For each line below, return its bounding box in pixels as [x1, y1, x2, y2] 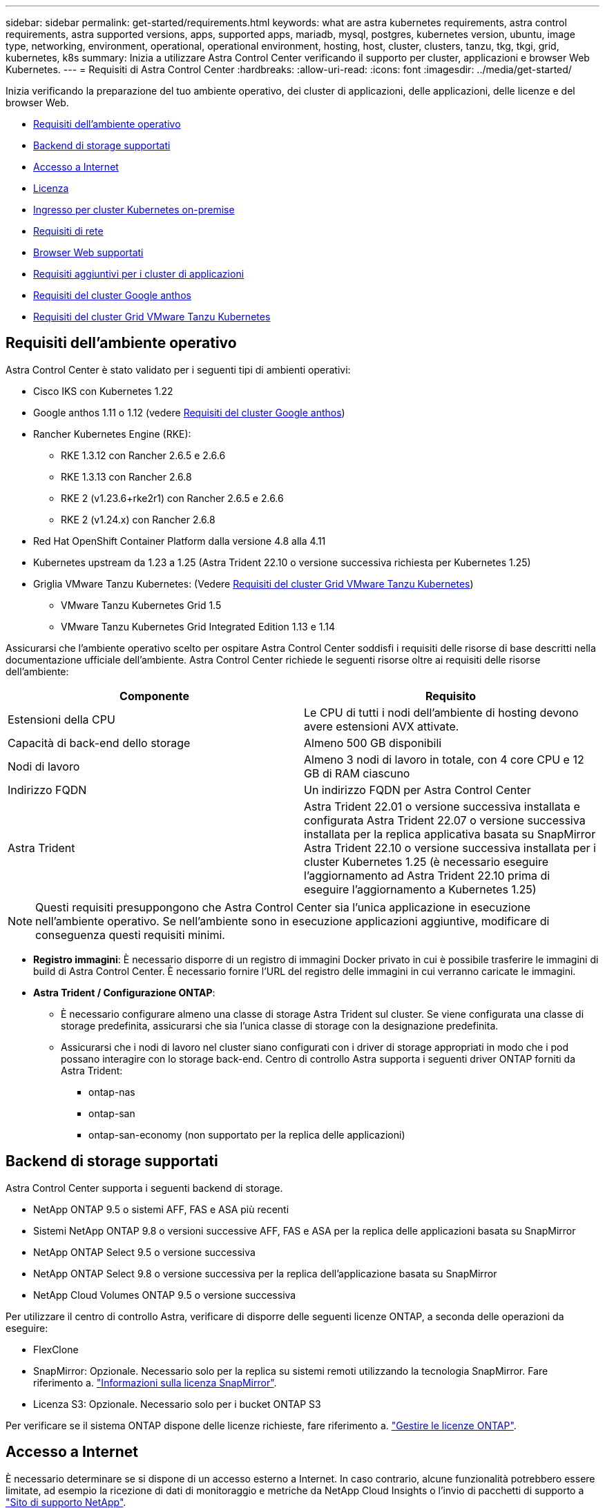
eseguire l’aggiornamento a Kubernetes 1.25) [304, 882, 537, 896]
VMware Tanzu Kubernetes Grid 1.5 [61, 599, 222, 611]
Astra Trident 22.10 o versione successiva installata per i [304, 840, 596, 855]
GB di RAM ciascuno [304, 766, 410, 780]
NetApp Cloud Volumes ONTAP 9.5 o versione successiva [33, 1288, 296, 1301]
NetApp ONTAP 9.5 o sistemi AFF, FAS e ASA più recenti [33, 1203, 289, 1215]
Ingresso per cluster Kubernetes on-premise [33, 204, 235, 215]
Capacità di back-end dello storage [8, 735, 191, 750]
